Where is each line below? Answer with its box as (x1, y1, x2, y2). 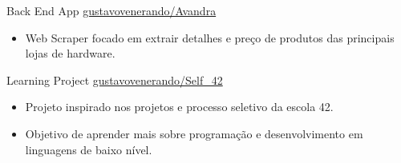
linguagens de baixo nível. (25, 141, 152, 157)
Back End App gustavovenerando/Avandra (6, 2, 217, 18)
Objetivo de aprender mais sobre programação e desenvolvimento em (25, 125, 363, 141)
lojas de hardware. (25, 45, 115, 62)
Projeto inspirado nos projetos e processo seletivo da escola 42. (25, 98, 334, 115)
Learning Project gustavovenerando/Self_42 (6, 71, 223, 88)
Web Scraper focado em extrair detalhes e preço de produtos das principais (25, 29, 395, 46)
